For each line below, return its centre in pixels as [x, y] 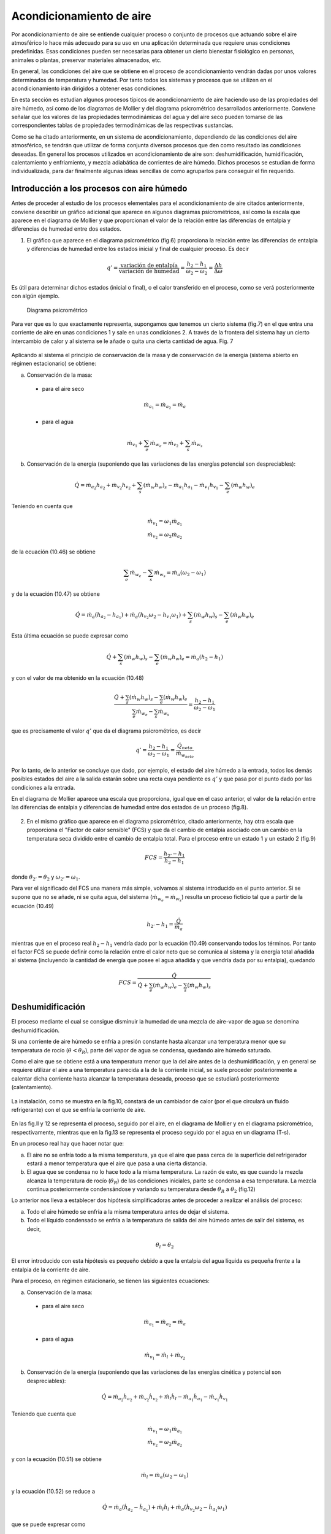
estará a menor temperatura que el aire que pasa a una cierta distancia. [117, 1163]
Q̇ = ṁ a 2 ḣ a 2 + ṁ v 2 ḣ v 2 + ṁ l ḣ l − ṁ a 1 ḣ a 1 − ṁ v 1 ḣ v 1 [165, 1397]
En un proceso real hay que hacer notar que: [68, 1144]
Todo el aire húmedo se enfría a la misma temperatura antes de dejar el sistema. [128, 1211]
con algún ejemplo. [36, 296]
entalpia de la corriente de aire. [51, 1270]
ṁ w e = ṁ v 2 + [167, 444]
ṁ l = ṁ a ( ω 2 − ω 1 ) [165, 1476]
